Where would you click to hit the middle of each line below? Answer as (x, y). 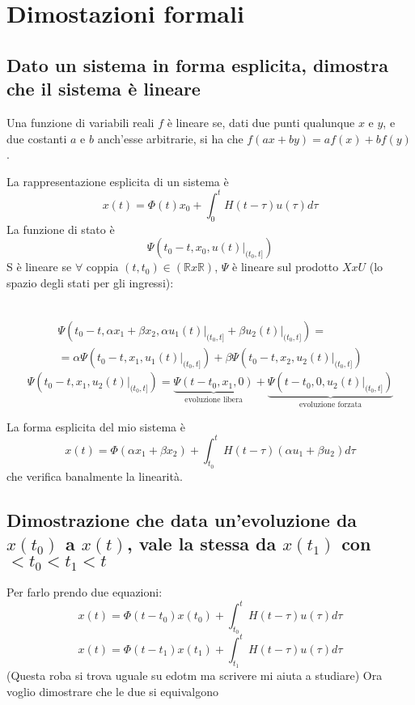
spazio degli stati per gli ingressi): (90, 282)
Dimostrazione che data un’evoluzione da (182, 519)
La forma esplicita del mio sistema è (96, 426)
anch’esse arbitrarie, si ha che (170, 138)
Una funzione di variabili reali (80, 122)
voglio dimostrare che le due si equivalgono (112, 691)
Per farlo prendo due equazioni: (85, 592)
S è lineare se (39, 267)
